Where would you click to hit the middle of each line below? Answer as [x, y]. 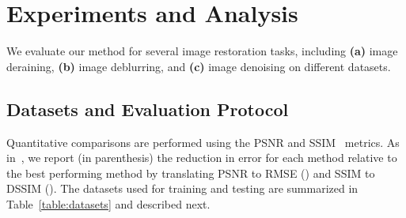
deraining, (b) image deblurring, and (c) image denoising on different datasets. [199, 66]
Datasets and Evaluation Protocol [148, 109]
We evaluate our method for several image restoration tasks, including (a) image [202, 51]
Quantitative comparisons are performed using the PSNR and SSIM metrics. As [203, 142]
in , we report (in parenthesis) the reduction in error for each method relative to [202, 158]
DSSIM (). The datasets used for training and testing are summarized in [182, 188]
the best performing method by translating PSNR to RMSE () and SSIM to [191, 173]
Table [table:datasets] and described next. [108, 203]
